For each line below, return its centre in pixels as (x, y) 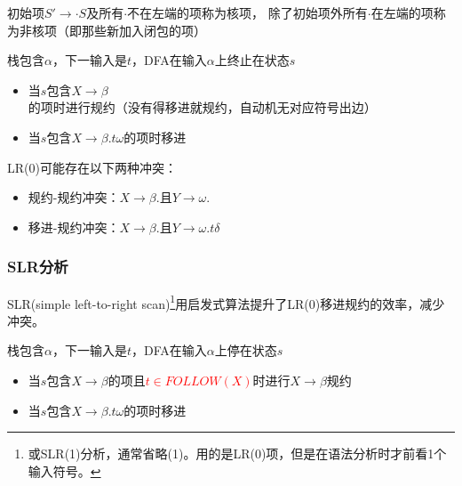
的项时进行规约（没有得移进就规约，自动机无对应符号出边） (202, 107)
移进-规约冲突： (74, 227)
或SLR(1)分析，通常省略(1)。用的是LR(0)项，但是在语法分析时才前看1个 (237, 454)
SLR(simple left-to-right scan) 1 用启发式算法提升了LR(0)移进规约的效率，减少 (226, 302)
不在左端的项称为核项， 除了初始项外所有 (247, 12)
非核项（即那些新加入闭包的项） (112, 30)
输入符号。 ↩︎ (64, 470)
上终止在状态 (252, 60)
